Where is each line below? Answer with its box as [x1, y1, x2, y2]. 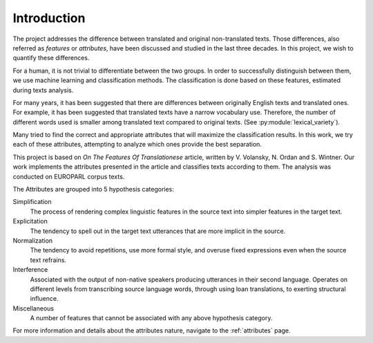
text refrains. [30, 256, 67, 264]
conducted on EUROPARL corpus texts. [12, 172, 125, 180]
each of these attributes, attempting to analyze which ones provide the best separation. [12, 140, 262, 149]
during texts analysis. [12, 86, 74, 94]
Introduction [12, 10, 86, 26]
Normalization [12, 236, 53, 245]
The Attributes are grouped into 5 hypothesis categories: [12, 185, 174, 194]
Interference [12, 266, 48, 274]
